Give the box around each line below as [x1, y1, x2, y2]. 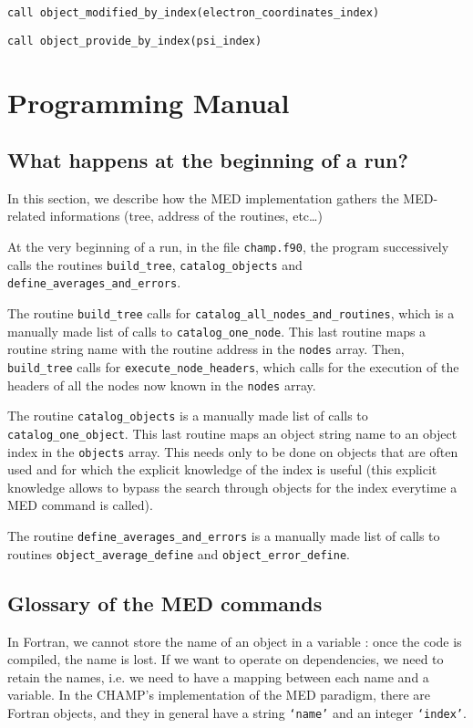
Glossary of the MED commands [7, 588, 323, 617]
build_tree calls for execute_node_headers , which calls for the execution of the [7, 358, 459, 377]
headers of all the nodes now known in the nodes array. [7, 375, 316, 394]
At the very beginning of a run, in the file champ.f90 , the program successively [7, 237, 449, 256]
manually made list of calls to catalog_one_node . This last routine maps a [7, 321, 427, 340]
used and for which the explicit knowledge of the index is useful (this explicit [7, 460, 437, 479]
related [7, 206, 46, 225]
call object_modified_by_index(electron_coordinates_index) [7, 6, 380, 19]
